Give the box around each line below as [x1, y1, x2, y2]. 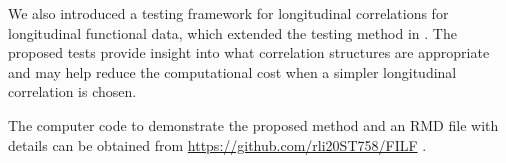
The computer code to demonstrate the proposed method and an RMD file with [8, 114, 499, 135]
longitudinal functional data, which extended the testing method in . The [8, 22, 457, 43]
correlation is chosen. [8, 81, 137, 102]
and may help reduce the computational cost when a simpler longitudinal [8, 61, 457, 82]
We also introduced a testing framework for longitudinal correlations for [8, 3, 449, 23]
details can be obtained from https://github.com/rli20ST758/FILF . [8, 134, 427, 155]
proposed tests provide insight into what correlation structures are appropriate [8, 42, 490, 63]
